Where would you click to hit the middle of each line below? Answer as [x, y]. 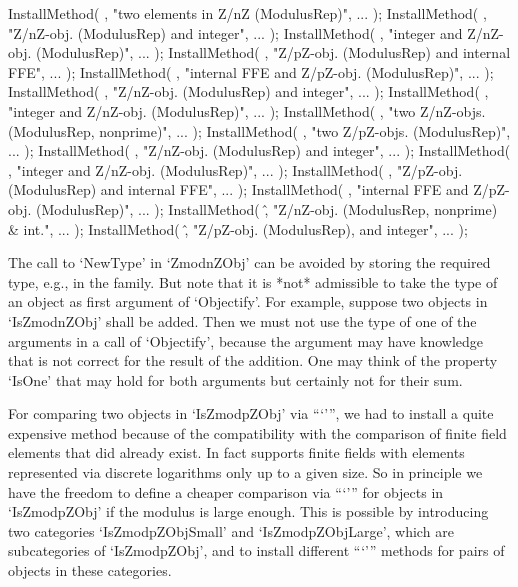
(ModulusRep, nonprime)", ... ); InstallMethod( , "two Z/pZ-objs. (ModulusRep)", [259, 130]
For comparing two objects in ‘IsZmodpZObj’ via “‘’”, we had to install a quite [251, 413]
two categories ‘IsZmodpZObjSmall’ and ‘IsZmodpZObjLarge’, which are [231, 530]
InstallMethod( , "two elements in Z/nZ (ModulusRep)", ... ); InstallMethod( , [247, 13]
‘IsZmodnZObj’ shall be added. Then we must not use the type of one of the [242, 320]
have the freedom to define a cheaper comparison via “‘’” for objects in [226, 491]
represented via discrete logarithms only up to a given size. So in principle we [245, 472]
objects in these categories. [90, 570]
